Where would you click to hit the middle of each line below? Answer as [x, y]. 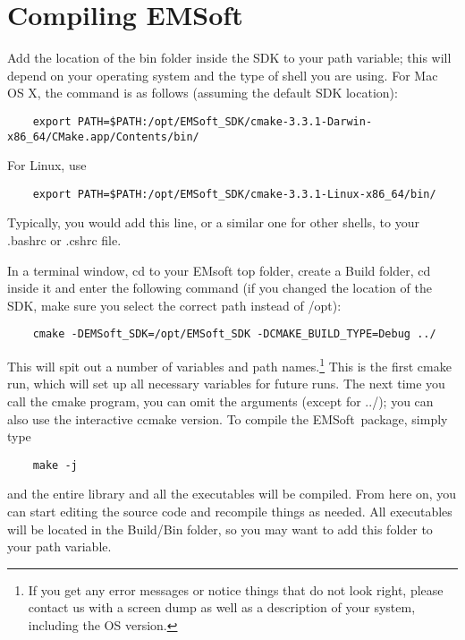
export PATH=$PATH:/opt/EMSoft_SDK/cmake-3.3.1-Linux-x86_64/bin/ [234, 194]
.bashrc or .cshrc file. [64, 240]
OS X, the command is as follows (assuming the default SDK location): [203, 93]
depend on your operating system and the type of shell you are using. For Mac [223, 75]
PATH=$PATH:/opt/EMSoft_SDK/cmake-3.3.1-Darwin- [225, 121]
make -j [55, 465]
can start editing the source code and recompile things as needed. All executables [230, 511]
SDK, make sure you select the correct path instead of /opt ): [174, 305]
